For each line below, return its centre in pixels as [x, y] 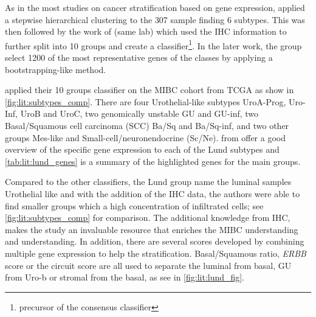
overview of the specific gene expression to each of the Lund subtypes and [142, 149]
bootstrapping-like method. [56, 69]
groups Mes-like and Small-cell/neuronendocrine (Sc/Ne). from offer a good [145, 137]
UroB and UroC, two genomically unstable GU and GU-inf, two [139, 113]
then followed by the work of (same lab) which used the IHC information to [146, 31]
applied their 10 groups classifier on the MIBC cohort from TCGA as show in [149, 90]
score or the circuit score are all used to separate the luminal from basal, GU [148, 265]
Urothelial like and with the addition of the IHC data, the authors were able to [153, 193]
